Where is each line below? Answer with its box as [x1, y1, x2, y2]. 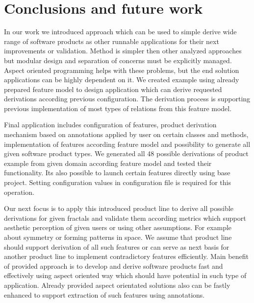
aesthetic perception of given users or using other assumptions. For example [4, 222, 232, 233]
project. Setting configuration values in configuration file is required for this [4, 177, 231, 187]
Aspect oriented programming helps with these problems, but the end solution [4, 65, 239, 75]
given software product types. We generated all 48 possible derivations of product [4, 148, 249, 159]
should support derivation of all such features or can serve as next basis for [4, 241, 229, 252]
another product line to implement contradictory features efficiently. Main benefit [4, 251, 249, 261]
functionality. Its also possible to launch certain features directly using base [4, 167, 230, 178]
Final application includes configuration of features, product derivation [4, 119, 217, 130]
